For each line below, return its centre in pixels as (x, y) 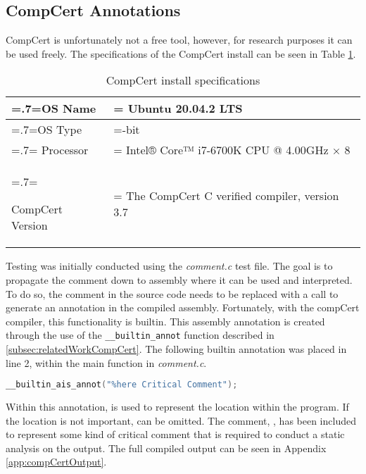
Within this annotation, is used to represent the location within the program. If (177, 407)
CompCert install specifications (183, 80)
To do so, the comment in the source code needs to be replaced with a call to (172, 293)
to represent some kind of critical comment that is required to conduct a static (175, 434)
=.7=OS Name (54, 108)
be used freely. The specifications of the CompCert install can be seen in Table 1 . (181, 53)
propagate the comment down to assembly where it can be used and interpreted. (179, 279)
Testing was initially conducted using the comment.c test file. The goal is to (169, 266)
